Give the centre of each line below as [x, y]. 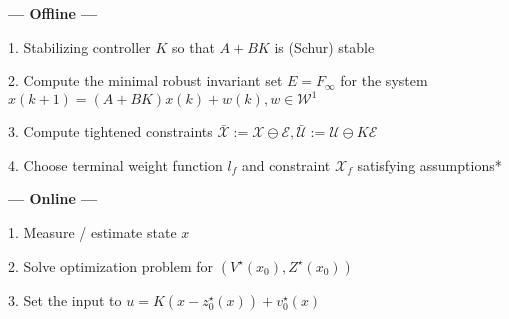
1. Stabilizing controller [79, 46]
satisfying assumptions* [429, 164]
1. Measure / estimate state [92, 232]
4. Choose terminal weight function [115, 164]
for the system [384, 80]
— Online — [53, 198]
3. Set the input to [65, 299]
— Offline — [53, 13]
